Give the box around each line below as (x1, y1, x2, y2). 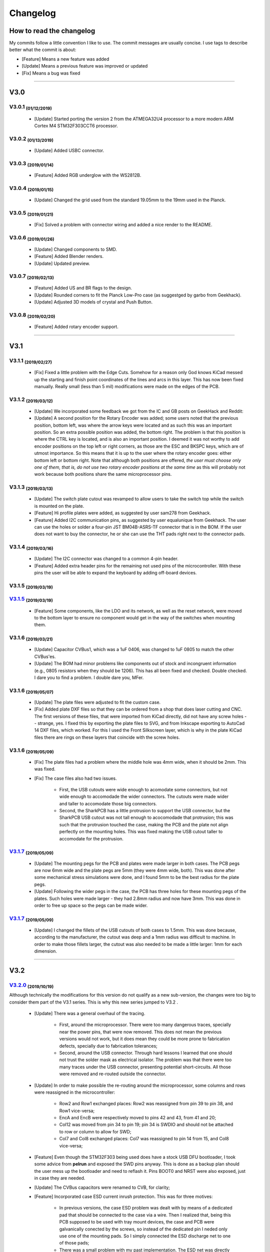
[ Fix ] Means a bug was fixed (21, 70, 80, 76)
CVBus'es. (34, 654, 56, 660)
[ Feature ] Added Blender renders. (34, 253, 104, 259)
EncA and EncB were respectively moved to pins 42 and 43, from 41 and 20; (59, 1115, 216, 1121)
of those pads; (59, 1240, 89, 1246)
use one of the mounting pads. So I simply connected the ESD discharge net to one (59, 1232, 231, 1239)
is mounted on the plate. (34, 503, 84, 509)
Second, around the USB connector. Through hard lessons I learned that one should (59, 1050, 232, 1056)
